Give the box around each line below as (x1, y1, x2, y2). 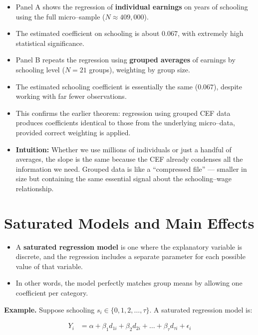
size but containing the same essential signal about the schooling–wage (15, 173, 232, 184)
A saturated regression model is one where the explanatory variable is (15, 241, 243, 252)
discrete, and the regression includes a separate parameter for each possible (15, 251, 246, 262)
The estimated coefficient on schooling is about (15, 28, 160, 38)
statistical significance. (15, 37, 84, 48)
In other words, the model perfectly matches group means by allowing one (15, 278, 243, 288)
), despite (214, 81, 242, 91)
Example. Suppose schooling (4, 304, 95, 315)
